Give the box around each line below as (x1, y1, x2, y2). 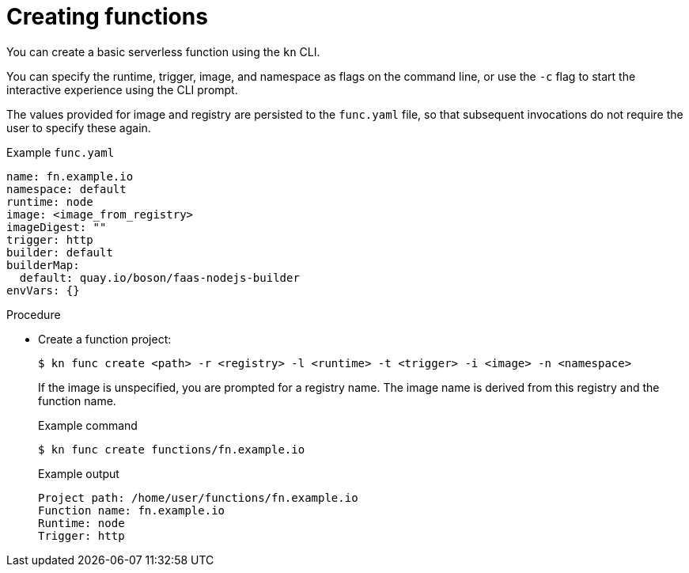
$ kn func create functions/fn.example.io (38, 442, 305, 456)
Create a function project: (38, 332, 172, 346)
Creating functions (6, 3, 208, 30)
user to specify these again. (6, 120, 151, 135)
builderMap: (6, 258, 80, 271)
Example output (38, 466, 119, 480)
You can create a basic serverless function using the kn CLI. (6, 44, 320, 59)
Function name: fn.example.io (38, 503, 225, 517)
